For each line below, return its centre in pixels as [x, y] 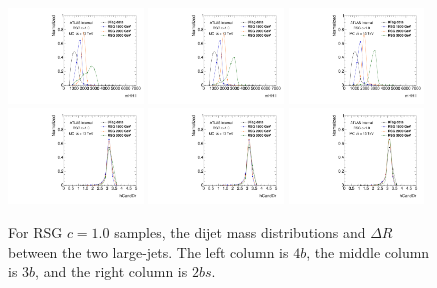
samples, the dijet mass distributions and [240, 231]
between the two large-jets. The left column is [148, 251]
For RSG [35, 231]
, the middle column [368, 251]
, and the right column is [111, 271]
